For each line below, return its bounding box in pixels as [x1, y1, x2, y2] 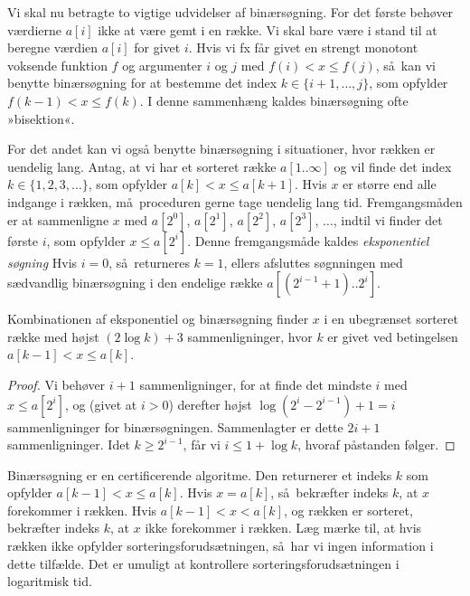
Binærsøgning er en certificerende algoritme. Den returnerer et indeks [7, 465, 392, 484]
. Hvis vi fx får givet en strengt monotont [188, 38, 418, 57]
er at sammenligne [7, 210, 109, 229]
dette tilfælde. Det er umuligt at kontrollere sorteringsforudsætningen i [7, 553, 399, 572]
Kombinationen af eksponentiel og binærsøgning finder [7, 309, 309, 328]
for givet [134, 38, 181, 57]
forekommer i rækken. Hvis [7, 500, 157, 519]
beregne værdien [7, 38, 99, 57]
